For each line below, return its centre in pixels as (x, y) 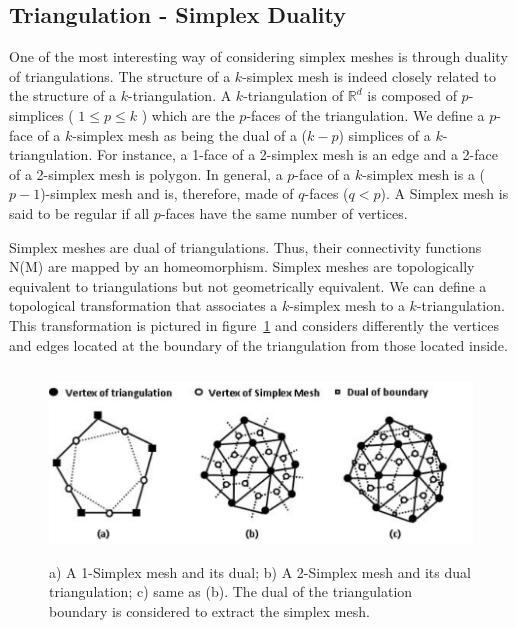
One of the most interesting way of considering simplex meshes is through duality (258, 56)
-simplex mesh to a (347, 305)
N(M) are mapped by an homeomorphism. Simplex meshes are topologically (242, 266)
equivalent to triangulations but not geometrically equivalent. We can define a (248, 285)
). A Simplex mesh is (444, 193)
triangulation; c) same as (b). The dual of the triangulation (231, 591)
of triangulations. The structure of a (120, 75)
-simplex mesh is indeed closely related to (369, 75)
